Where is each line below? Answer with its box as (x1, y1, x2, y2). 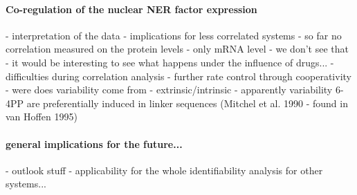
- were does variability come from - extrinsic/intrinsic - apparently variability (6, 82, 333, 97)
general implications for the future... (6, 136, 183, 151)
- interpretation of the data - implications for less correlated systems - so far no (6, 28, 342, 42)
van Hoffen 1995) (6, 109, 77, 124)
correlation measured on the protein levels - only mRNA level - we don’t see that (6, 41, 349, 56)
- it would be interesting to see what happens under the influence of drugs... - (6, 55, 334, 69)
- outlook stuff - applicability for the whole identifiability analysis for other (6, 162, 323, 177)
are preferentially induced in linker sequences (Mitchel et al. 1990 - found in (26, 95, 348, 110)
